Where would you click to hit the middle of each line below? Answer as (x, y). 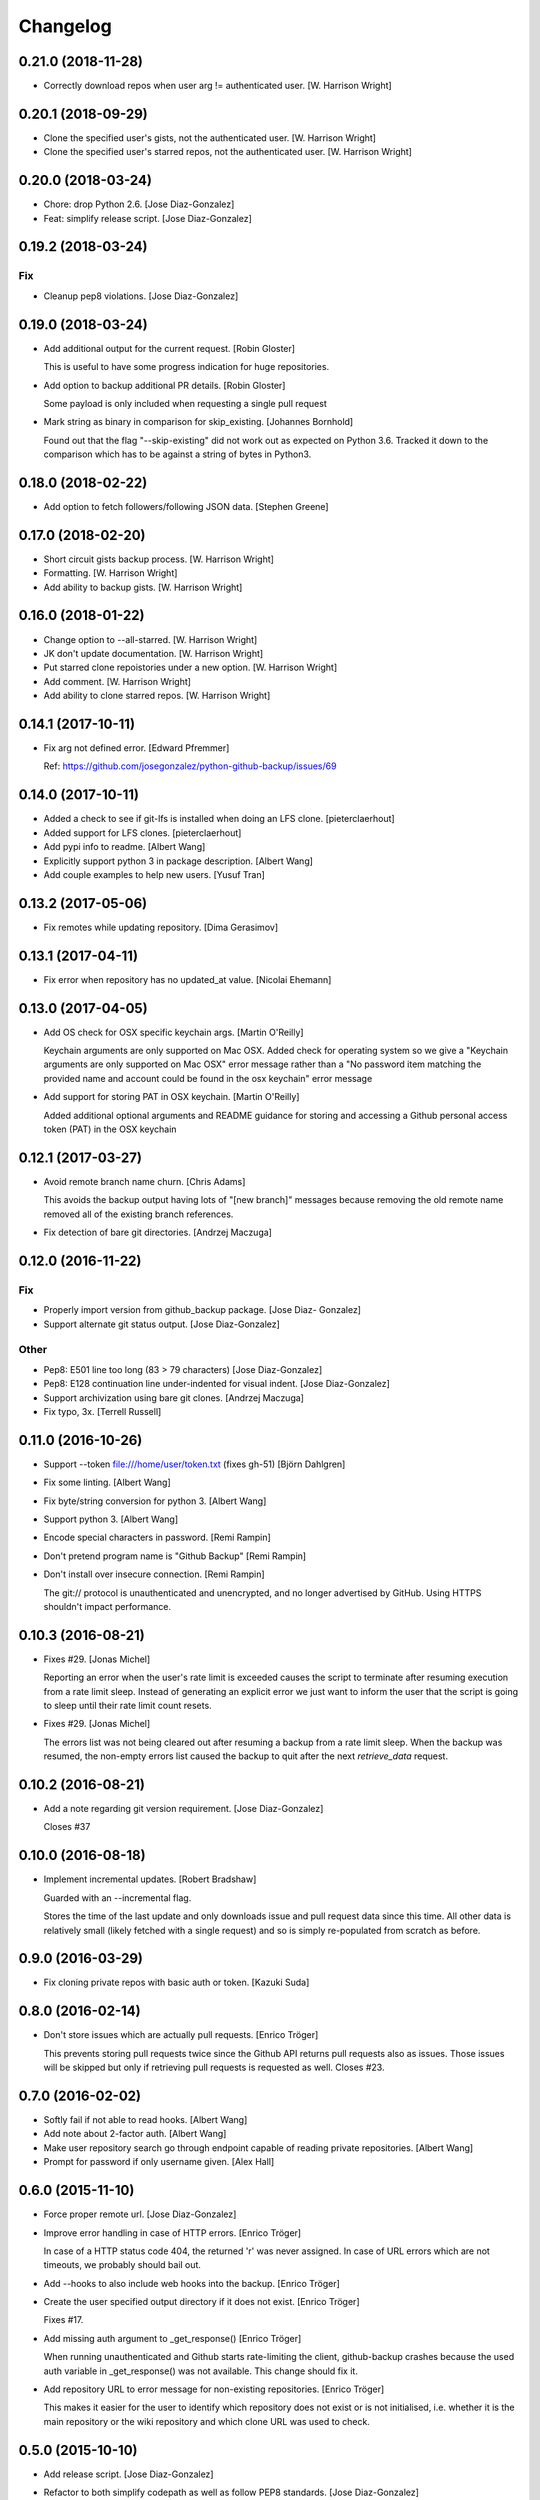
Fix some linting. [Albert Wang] (107, 1482)
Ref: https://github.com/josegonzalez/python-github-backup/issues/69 (190, 766)
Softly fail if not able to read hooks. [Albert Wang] (145, 2120)
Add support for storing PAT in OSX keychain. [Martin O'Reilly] (171, 1097)
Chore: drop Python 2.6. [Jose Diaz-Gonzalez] (139, 204)
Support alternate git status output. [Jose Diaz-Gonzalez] (161, 1324)
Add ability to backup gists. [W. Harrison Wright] (143, 587)
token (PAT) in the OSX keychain (110, 1129)
